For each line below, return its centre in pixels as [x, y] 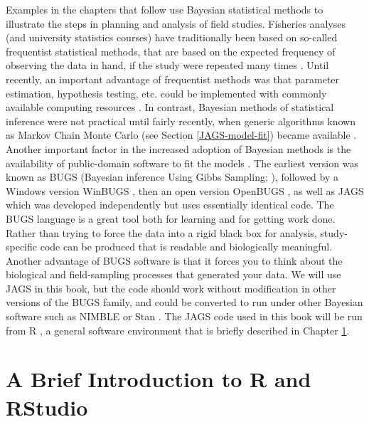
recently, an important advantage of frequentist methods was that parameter [173, 79]
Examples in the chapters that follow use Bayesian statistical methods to [165, 9]
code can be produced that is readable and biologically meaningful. [186, 247]
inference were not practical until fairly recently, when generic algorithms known [181, 121]
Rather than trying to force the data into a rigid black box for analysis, [161, 232]
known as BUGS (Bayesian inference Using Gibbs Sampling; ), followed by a [172, 177]
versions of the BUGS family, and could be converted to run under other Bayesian [184, 302]
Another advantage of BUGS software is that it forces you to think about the [174, 260]
